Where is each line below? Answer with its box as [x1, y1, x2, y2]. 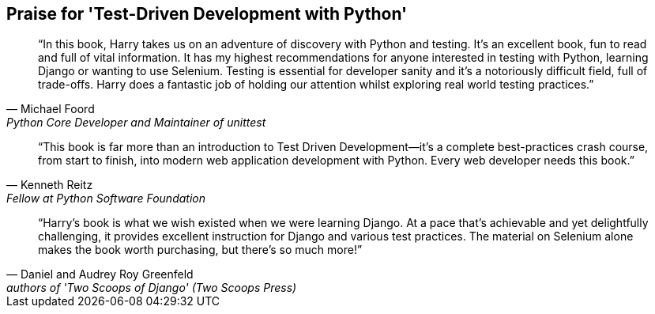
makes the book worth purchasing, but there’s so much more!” [38, 243, 363, 257]
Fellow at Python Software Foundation [6, 191, 205, 206]
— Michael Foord [6, 102, 95, 116]
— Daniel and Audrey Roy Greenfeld [6, 267, 194, 282]
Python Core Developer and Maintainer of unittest [6, 115, 266, 130]
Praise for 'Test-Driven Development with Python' [6, 4, 408, 24]
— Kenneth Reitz [6, 178, 93, 192]
